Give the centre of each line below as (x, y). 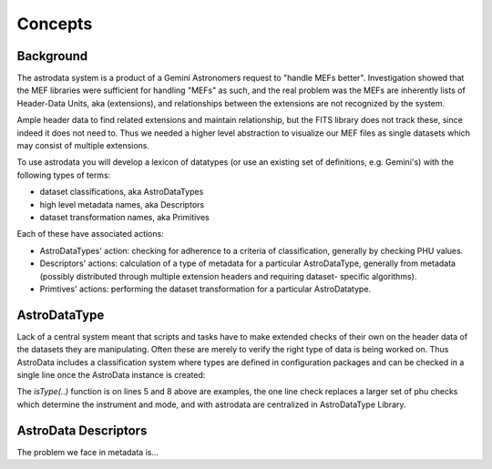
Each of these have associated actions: (90, 234)
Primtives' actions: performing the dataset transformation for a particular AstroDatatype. (205, 289)
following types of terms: (64, 175)
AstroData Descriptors (82, 430)
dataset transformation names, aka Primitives (124, 217)
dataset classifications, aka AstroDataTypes (122, 192)
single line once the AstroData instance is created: (111, 375)
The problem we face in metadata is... (88, 452)
